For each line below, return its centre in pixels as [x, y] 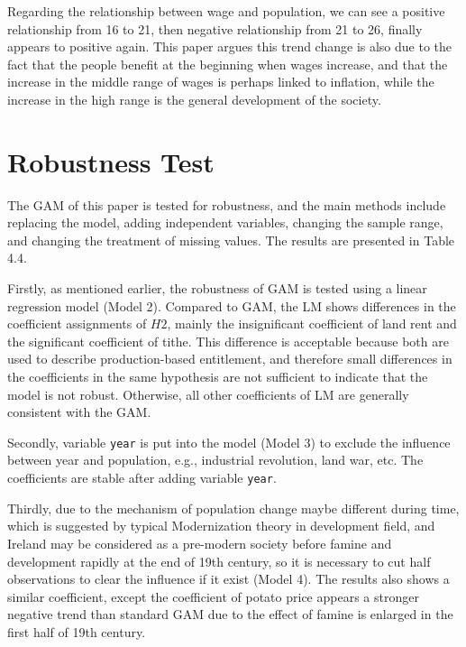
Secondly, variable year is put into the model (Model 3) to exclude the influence [229, 442]
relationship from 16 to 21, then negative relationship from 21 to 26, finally [215, 28]
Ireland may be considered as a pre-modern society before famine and [200, 543]
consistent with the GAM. [79, 412]
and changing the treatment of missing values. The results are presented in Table [231, 240]
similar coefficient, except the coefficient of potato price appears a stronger [213, 596]
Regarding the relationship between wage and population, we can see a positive [226, 11]
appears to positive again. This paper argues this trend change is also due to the [230, 46]
